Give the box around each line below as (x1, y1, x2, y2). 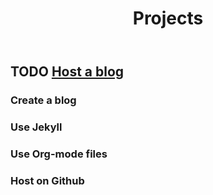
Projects (132, 7, 204, 30)
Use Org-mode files (10, 147, 108, 161)
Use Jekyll (10, 120, 63, 134)
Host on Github (10, 173, 85, 187)
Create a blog (10, 93, 77, 107)
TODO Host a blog (10, 63, 125, 81)
